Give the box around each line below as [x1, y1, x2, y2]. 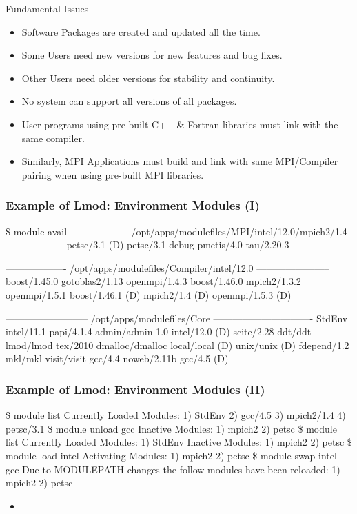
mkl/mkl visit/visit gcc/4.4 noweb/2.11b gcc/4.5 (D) [6, 351, 229, 366]
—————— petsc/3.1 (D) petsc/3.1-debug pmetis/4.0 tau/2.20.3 [6, 237, 289, 252]
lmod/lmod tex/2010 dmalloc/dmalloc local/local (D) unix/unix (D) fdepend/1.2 [6, 337, 349, 352]
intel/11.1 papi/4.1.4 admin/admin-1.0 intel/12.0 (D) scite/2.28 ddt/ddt [6, 324, 312, 339]
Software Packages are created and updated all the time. [21, 24, 261, 39]
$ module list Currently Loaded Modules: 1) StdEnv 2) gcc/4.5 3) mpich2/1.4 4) [6, 408, 346, 422]
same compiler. [21, 130, 85, 145]
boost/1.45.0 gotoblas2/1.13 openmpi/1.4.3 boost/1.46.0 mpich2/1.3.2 [6, 274, 301, 288]
